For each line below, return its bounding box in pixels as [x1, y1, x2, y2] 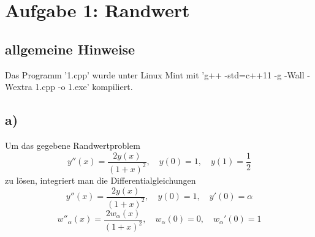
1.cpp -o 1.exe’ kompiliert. [35, 80, 133, 93]
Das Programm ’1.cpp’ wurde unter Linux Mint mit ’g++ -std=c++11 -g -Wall [5, 68, 305, 81]
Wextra [5, 80, 32, 93]
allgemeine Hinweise [5, 39, 135, 58]
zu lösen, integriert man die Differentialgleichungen [5, 173, 196, 186]
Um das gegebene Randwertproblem [5, 138, 140, 151]
